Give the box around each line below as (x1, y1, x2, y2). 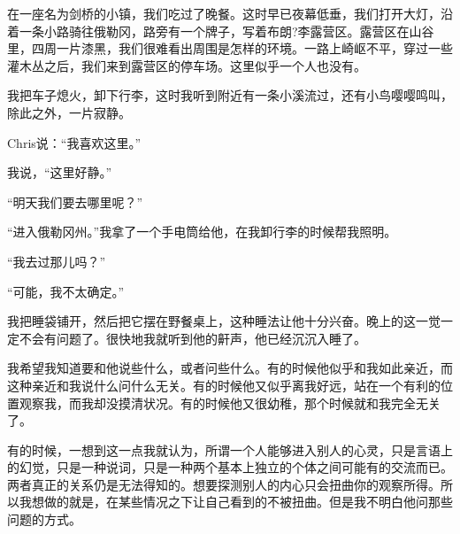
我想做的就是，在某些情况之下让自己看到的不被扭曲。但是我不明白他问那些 (19, 492, 453, 511)
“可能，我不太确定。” (7, 282, 125, 300)
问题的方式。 (7, 510, 81, 529)
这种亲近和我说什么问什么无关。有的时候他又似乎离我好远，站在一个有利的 (7, 375, 441, 394)
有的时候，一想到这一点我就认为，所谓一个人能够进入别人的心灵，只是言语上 (7, 440, 453, 459)
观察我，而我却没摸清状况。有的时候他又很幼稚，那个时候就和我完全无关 (19, 393, 441, 412)
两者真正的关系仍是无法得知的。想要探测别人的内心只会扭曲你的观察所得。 (7, 475, 441, 493)
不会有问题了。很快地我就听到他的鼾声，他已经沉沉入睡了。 (19, 329, 366, 347)
